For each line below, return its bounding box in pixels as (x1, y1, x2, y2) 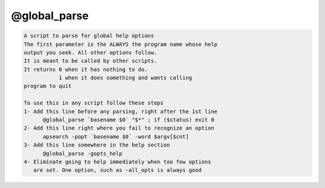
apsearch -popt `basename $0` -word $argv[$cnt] (43, 133, 189, 140)
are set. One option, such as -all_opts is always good (33, 167, 202, 174)
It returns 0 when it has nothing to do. (23, 66, 148, 73)
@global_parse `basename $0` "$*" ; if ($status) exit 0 (43, 117, 215, 123)
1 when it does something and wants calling (58, 74, 193, 81)
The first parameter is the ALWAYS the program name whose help (23, 41, 218, 47)
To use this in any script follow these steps (23, 100, 164, 106)
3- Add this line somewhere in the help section (23, 142, 170, 148)
